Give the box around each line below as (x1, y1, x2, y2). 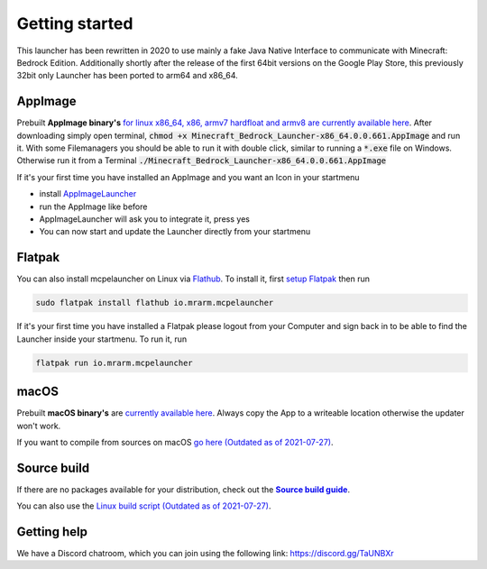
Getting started (16, 14, 133, 33)
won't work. (16, 420, 61, 431)
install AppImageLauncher (39, 188, 137, 199)
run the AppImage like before (39, 201, 148, 212)
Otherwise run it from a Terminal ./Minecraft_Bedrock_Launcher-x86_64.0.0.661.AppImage (16, 155, 387, 166)
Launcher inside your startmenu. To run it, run (16, 334, 188, 344)
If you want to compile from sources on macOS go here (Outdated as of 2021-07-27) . (16, 436, 334, 447)
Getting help (16, 524, 87, 539)
